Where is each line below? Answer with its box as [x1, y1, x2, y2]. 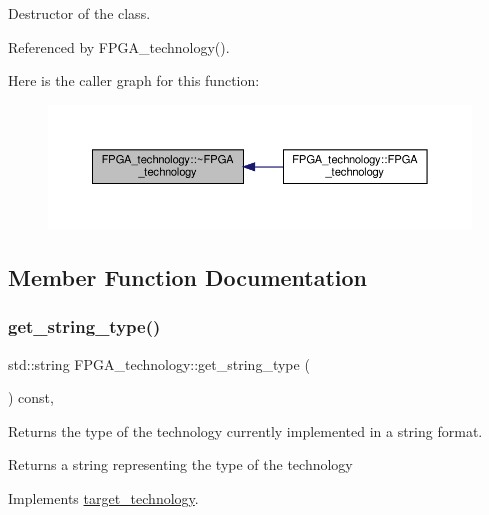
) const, [8, 387, 54, 408]
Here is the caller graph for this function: [8, 70, 260, 91]
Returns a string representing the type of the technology [8, 454, 353, 475]
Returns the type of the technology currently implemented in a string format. [8, 420, 483, 441]
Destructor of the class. [8, 3, 151, 23]
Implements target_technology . [8, 487, 199, 508]
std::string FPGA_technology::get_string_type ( [8, 353, 310, 374]
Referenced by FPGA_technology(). [8, 36, 230, 57]
